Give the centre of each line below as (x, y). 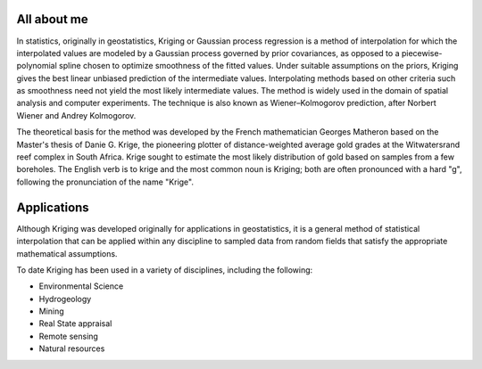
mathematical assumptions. (67, 253)
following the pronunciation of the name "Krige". (105, 182)
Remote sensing (68, 336)
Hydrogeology (65, 299)
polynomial (37, 66)
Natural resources (72, 348)
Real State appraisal (75, 324)
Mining (51, 311)
